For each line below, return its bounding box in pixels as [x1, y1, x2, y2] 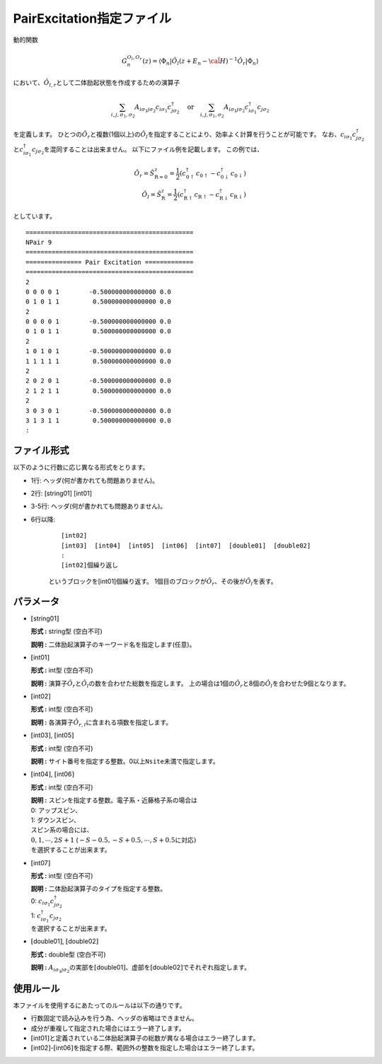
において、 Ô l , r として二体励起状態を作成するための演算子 [13, 79, 180, 88]
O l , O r [127, 54, 142, 62]
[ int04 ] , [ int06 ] [30, 770, 74, 778]
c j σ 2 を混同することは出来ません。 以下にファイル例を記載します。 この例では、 [32, 145, 264, 156]
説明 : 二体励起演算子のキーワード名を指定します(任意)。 [30, 640, 196, 649]
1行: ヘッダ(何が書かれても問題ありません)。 [30, 476, 159, 485]
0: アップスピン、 [30, 806, 81, 814]
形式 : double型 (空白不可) [30, 950, 106, 959]
